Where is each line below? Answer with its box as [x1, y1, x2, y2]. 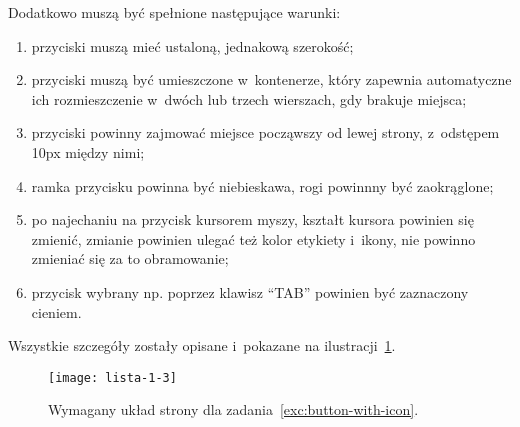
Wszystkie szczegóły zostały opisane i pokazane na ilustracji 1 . [8, 335, 396, 356]
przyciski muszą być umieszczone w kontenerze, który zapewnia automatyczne [31, 69, 512, 90]
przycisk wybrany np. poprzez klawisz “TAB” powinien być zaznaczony [31, 281, 469, 302]
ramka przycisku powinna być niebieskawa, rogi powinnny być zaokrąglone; [31, 175, 494, 196]
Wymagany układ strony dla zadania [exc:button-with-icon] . [48, 399, 419, 420]
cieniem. [31, 301, 82, 322]
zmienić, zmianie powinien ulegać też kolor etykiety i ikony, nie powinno [31, 228, 476, 249]
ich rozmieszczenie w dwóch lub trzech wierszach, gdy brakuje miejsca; [31, 88, 467, 109]
